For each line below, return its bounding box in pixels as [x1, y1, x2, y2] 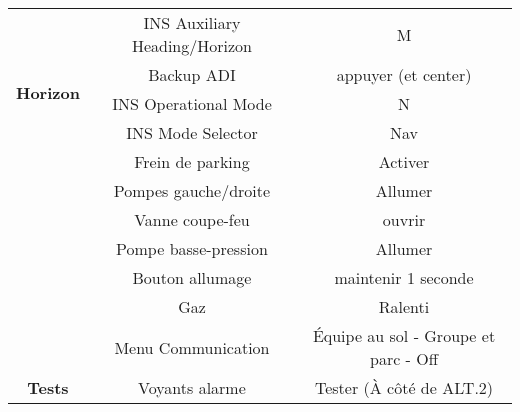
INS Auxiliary [143, 11, 241, 34]
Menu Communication [114, 335, 270, 359]
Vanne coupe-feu [134, 208, 250, 231]
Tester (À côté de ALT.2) [314, 376, 494, 399]
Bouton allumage [132, 266, 252, 289]
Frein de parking [134, 150, 250, 173]
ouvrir [382, 208, 426, 231]
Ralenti [378, 295, 430, 318]
